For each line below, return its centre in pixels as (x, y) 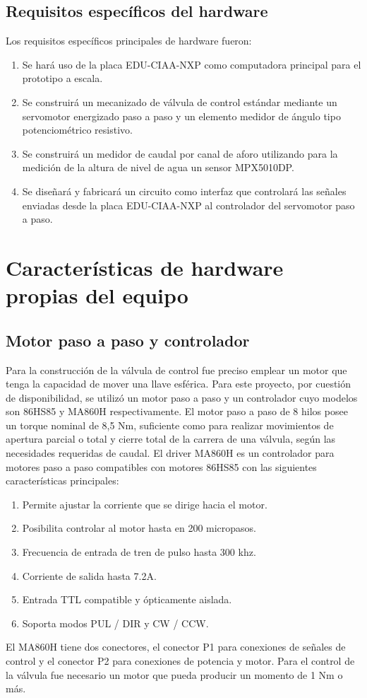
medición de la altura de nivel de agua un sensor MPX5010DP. (158, 167)
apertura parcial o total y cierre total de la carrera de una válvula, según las (171, 439)
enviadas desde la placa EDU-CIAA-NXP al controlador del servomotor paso (188, 205)
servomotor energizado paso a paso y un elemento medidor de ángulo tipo (181, 116)
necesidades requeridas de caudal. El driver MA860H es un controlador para (170, 453)
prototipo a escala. (62, 78)
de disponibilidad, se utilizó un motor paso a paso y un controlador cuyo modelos (182, 397)
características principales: (62, 481)
